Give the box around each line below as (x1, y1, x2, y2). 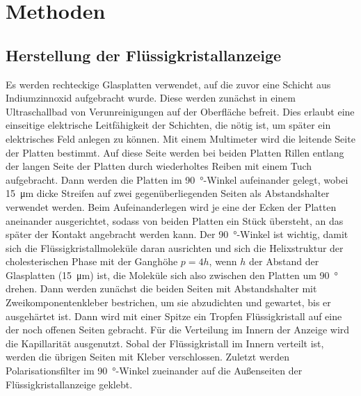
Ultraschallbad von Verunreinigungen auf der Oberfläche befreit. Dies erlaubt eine (6, 104, 355, 118)
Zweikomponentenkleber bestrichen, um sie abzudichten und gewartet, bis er (6, 295, 331, 310)
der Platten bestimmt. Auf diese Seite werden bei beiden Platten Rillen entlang (6, 145, 344, 159)
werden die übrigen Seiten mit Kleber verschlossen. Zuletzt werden (6, 349, 289, 364)
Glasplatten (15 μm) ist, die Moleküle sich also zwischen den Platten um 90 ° (6, 267, 338, 282)
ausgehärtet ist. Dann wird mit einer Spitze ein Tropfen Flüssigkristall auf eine (6, 308, 342, 323)
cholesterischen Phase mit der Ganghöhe (6, 254, 178, 269)
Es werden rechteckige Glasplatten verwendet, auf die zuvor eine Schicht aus (6, 77, 331, 91)
